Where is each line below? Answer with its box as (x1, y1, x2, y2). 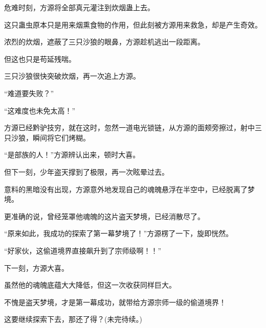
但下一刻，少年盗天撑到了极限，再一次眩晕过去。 (4, 166, 169, 177)
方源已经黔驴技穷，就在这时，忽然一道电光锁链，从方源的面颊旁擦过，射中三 (4, 122, 262, 133)
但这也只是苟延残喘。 (4, 53, 76, 64)
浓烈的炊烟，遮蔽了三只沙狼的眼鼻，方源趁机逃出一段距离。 (4, 36, 205, 47)
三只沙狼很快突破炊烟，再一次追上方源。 (4, 71, 140, 81)
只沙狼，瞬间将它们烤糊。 (4, 132, 90, 143)
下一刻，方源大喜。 (4, 262, 69, 273)
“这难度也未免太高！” (4, 105, 76, 115)
